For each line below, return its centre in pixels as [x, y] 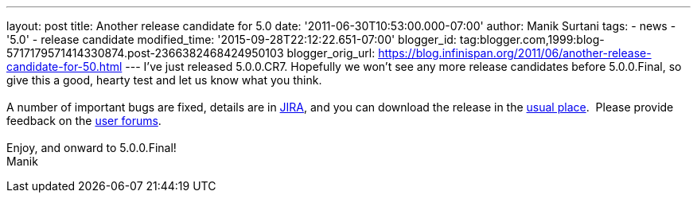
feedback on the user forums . [84, 121]
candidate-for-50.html [64, 66]
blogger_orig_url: [331, 53]
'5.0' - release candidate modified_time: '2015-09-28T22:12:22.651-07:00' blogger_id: [232, 39]
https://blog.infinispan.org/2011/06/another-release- [515, 53]
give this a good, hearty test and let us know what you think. [164, 80]
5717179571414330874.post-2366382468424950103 [145, 53]
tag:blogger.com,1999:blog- [532, 39]
